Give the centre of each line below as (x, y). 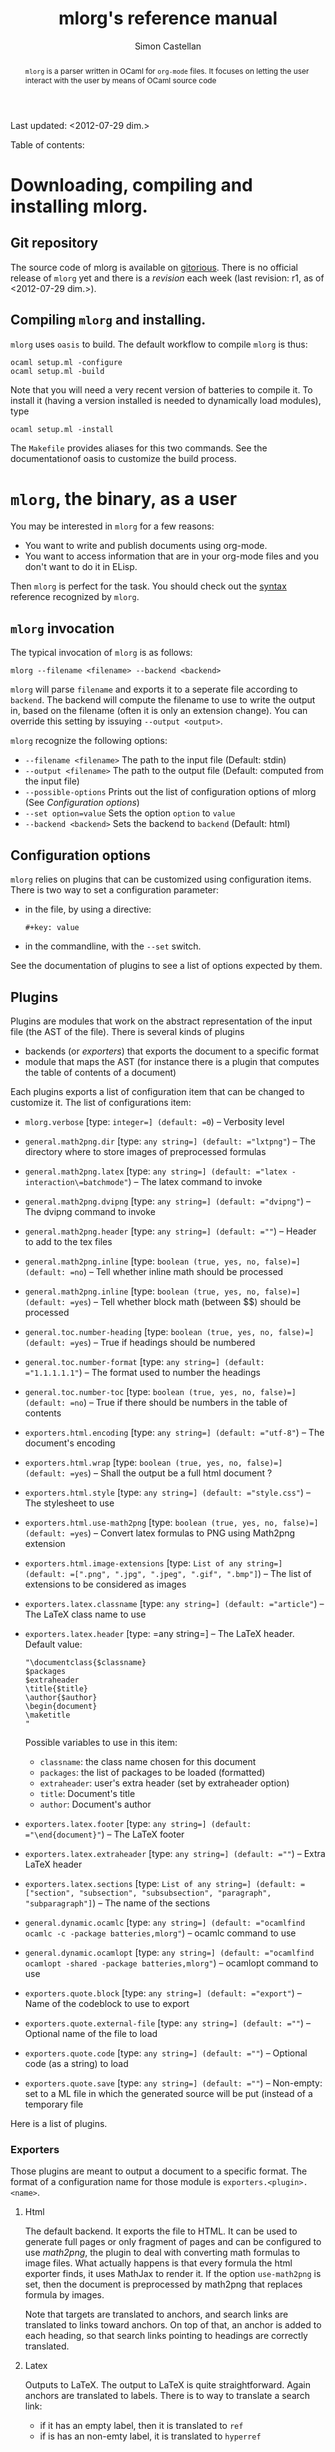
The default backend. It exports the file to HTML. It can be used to (161, 2231)
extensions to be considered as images (105, 1584)
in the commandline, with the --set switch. (113, 946)
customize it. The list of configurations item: (101, 1102)
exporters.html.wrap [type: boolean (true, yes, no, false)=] (153, 1462)
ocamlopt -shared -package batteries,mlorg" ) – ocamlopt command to (171, 1963)
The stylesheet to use (69, 1503)
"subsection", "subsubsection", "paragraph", (175, 1893)
